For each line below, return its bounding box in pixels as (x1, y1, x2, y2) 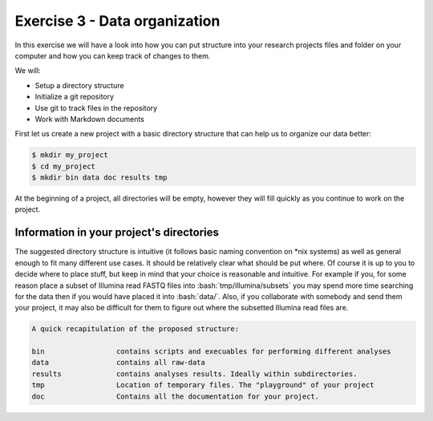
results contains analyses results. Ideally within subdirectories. (31, 369, 358, 378)
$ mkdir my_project (31, 151, 108, 160)
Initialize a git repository (34, 92, 115, 102)
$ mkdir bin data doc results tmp (31, 173, 168, 182)
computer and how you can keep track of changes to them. (14, 51, 211, 60)
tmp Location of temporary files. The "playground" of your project (31, 381, 374, 390)
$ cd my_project (31, 161, 96, 171)
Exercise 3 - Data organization (14, 12, 221, 30)
